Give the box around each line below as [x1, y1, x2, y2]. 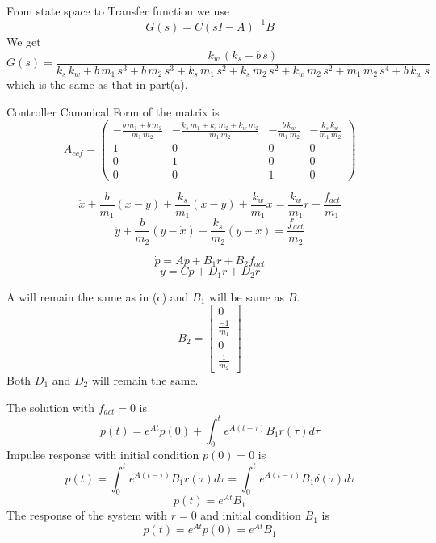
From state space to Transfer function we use [6, 2, 229, 19]
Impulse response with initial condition [6, 446, 199, 463]
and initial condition [200, 507, 301, 524]
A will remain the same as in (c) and [6, 288, 189, 305]
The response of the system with [6, 507, 168, 524]
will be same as [208, 288, 285, 305]
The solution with [6, 398, 94, 415]
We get [6, 33, 41, 50]
